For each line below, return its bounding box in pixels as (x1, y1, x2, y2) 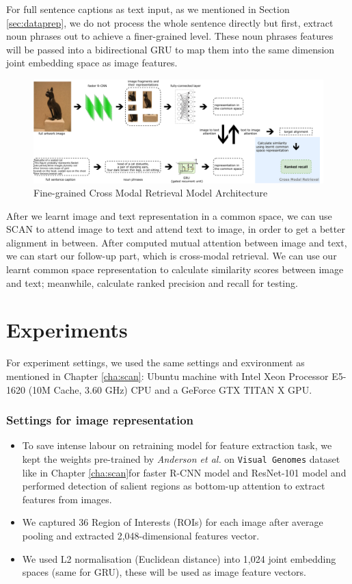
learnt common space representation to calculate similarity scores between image (6, 262, 344, 277)
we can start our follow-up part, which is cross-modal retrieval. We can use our (6, 249, 337, 263)
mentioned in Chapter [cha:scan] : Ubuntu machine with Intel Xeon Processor (6, 368, 329, 383)
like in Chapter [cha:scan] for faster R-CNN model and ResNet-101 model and (22, 465, 347, 479)
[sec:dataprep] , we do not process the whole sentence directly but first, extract (6, 15, 334, 29)
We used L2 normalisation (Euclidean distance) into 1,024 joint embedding (22, 551, 336, 566)
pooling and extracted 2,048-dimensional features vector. (22, 529, 260, 543)
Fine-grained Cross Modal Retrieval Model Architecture (33, 186, 268, 200)
